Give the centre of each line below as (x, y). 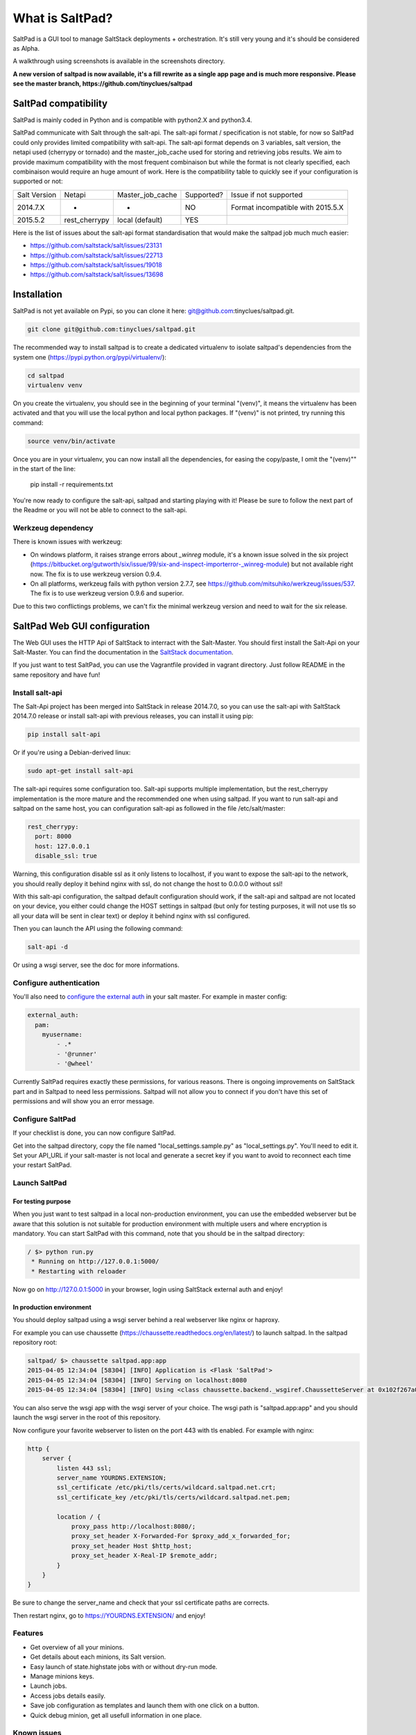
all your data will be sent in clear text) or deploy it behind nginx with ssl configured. (131, 915)
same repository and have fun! (57, 675)
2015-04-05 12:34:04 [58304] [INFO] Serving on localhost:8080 (137, 1380)
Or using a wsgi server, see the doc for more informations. (96, 965)
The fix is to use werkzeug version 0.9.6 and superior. (107, 593)
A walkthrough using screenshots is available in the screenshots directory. (119, 61)
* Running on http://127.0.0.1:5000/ (95, 1262)
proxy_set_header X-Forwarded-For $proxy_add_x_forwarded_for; (181, 1536)
